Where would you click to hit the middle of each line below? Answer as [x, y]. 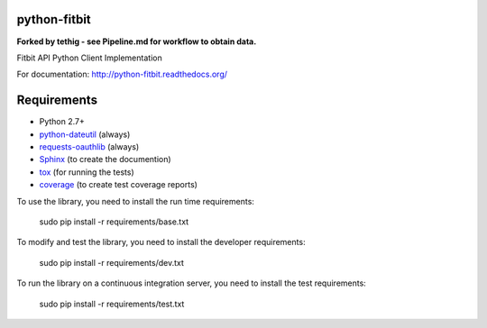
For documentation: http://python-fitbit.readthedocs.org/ [122, 74]
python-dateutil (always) [85, 134]
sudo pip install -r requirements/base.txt [114, 222]
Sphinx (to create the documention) [105, 159]
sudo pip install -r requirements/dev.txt [112, 262]
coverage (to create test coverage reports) [119, 185]
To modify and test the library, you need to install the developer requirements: [161, 242]
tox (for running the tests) [87, 172]
